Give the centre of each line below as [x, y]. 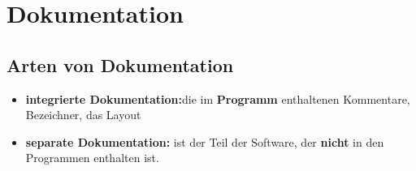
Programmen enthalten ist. [92, 158]
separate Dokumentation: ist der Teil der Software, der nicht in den [205, 141]
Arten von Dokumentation [120, 64]
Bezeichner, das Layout [83, 115]
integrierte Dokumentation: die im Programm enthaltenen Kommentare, [218, 98]
